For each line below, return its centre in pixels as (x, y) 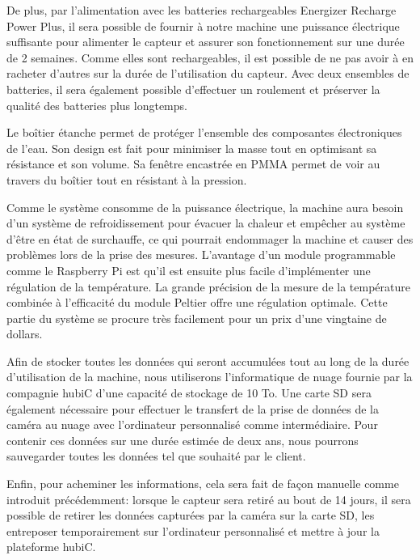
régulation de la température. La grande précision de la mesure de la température (208, 286)
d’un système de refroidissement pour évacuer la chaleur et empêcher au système (206, 223)
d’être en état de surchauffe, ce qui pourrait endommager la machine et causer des (210, 238)
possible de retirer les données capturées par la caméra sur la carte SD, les (191, 515)
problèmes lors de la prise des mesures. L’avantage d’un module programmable (201, 255)
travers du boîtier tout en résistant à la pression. (127, 179)
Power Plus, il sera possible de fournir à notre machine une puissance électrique (203, 25)
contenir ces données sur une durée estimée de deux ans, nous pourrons (183, 440)
